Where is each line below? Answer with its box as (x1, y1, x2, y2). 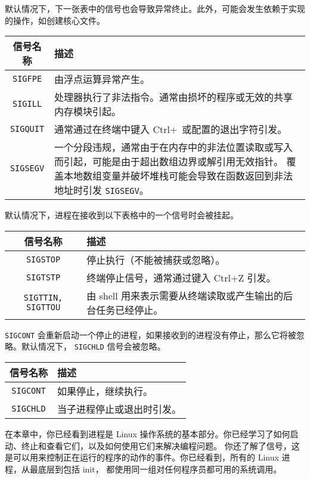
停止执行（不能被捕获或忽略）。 (86, 252, 225, 267)
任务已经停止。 (96, 302, 163, 317)
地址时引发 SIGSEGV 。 (54, 183, 149, 197)
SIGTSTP (26, 272, 61, 282)
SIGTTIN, (23, 292, 63, 302)
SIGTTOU (26, 302, 61, 312)
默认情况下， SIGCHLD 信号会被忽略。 (21, 340, 166, 353)
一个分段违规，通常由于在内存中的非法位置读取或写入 (54, 140, 293, 154)
